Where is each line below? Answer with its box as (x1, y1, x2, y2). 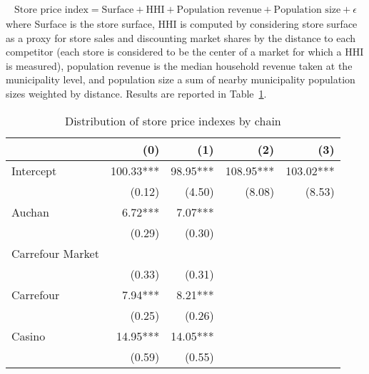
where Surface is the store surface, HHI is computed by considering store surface (6, 16, 358, 31)
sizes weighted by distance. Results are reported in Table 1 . (6, 86, 267, 100)
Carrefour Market (11, 244, 99, 261)
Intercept (11, 162, 57, 179)
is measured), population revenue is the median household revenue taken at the (6, 58, 353, 73)
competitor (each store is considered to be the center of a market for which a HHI (6, 44, 364, 59)
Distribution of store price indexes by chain (64, 112, 281, 129)
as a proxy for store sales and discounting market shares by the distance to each (6, 30, 355, 45)
